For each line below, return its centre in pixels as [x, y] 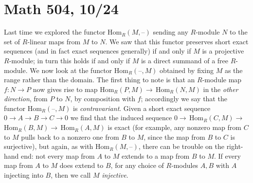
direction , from [26, 99]
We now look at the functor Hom [79, 70]
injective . [115, 175]
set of [12, 41]
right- [235, 146]
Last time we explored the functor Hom [63, 32]
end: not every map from [58, 156]
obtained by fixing [187, 70]
